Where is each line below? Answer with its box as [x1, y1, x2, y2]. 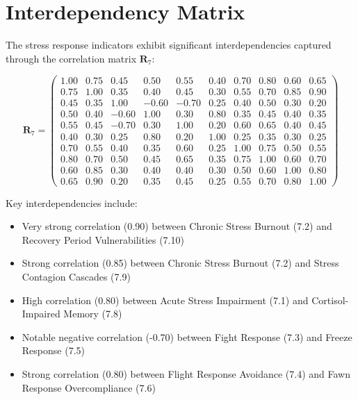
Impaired [22, 306, 60, 321]
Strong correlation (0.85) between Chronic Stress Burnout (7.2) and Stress [22, 256, 339, 270]
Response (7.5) [22, 343, 85, 358]
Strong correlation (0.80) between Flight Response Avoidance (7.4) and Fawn [22, 367, 351, 381]
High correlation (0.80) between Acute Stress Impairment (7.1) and [22, 292, 309, 307]
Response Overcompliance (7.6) [22, 380, 156, 394]
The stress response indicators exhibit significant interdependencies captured [6, 37, 332, 52]
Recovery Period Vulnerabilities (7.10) [22, 232, 184, 247]
